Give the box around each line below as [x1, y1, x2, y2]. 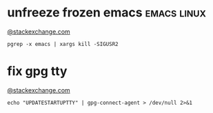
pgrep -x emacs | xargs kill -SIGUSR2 [7, 40, 119, 47]
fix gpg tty [7, 64, 68, 79]
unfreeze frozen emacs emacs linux [7, 5, 207, 21]
